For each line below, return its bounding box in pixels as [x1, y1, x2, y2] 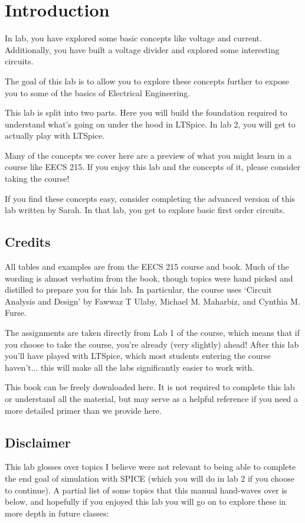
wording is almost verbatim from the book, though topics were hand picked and [5, 272, 293, 284]
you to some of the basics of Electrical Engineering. [5, 86, 191, 99]
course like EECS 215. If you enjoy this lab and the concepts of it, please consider [5, 161, 300, 173]
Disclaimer [5, 433, 71, 451]
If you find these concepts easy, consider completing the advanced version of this [5, 192, 296, 204]
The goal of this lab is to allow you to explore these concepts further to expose [5, 74, 289, 87]
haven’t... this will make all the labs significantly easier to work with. [5, 361, 255, 373]
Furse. [5, 306, 27, 319]
